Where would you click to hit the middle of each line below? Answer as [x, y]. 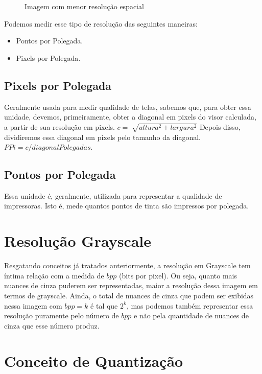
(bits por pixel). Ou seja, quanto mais [178, 275]
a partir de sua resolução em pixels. [59, 126]
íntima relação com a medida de [54, 275]
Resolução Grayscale [78, 241]
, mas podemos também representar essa [190, 305]
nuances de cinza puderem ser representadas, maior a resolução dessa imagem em [131, 285]
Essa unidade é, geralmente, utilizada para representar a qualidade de [113, 195]
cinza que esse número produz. [52, 325]
